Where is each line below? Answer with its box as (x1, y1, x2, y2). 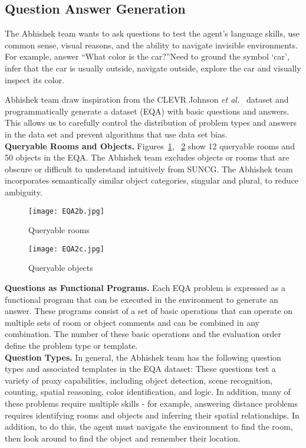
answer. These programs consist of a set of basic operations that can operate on (5, 305, 293, 317)
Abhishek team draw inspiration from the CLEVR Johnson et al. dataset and (5, 93, 289, 106)
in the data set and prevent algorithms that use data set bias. (5, 127, 228, 140)
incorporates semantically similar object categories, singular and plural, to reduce (5, 174, 299, 187)
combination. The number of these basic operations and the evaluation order (5, 328, 282, 340)
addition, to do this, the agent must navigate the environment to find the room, (5, 420, 293, 433)
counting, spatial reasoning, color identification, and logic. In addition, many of (5, 385, 291, 398)
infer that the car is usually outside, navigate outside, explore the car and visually (5, 61, 301, 74)
